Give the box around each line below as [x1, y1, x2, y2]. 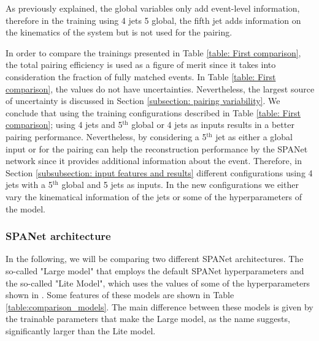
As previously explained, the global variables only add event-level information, [6, 2, 300, 14]
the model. [6, 202, 45, 215]
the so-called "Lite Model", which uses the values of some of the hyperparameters [6, 276, 310, 289]
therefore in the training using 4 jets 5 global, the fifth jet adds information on [6, 13, 301, 26]
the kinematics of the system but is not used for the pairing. [6, 26, 233, 39]
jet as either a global [215, 130, 293, 143]
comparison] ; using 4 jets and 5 [6, 118, 123, 131]
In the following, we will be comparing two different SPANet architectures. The [6, 252, 304, 265]
